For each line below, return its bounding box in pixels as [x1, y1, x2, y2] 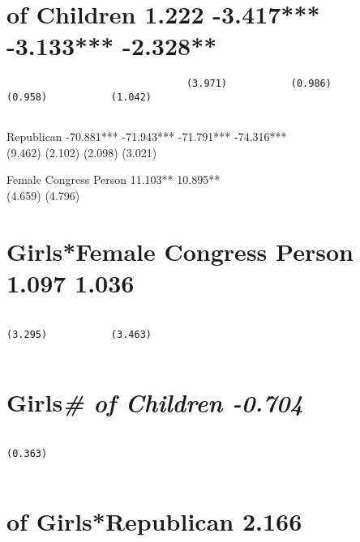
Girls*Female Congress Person [6, 234, 354, 267]
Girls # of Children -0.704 [6, 386, 303, 420]
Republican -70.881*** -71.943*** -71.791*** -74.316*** [6, 128, 287, 145]
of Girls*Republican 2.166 [6, 505, 302, 538]
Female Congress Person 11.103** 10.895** [6, 171, 221, 188]
